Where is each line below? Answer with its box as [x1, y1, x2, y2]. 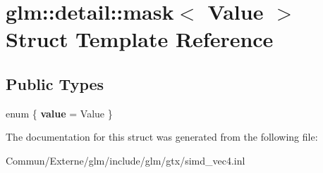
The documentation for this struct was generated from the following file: [6, 129, 318, 144]
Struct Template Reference [6, 25, 274, 53]
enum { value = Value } [6, 105, 113, 120]
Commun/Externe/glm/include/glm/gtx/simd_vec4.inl [6, 153, 245, 167]
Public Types [6, 72, 104, 94]
